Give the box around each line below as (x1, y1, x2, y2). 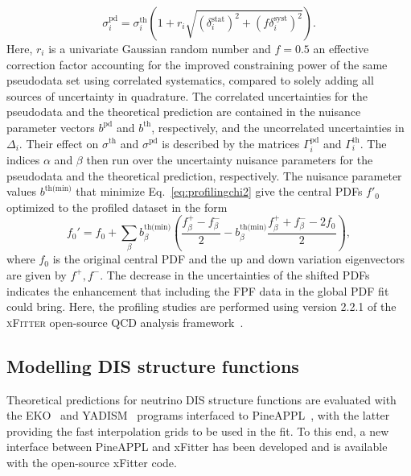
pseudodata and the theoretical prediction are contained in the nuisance (6, 103, 361, 120)
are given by (6, 266, 67, 283)
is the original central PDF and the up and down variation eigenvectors (52, 250, 405, 267)
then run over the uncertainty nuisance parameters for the (86, 151, 373, 168)
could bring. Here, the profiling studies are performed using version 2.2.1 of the (6, 298, 397, 315)
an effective (313, 40, 369, 56)
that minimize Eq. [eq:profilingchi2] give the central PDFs (76, 183, 363, 200)
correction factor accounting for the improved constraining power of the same (6, 56, 388, 72)
